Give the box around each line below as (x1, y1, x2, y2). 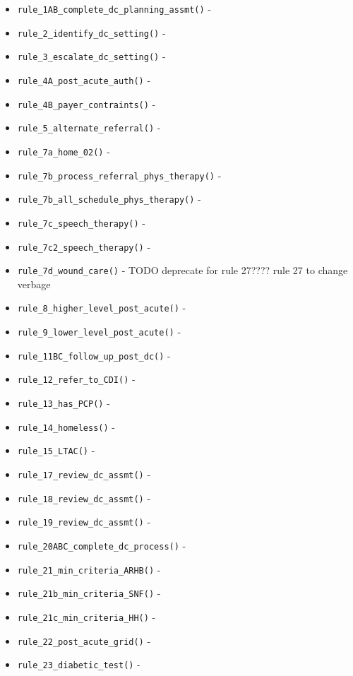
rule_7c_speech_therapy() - (17, 215, 145, 230)
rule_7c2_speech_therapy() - (17, 239, 151, 254)
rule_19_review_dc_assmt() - (17, 514, 151, 529)
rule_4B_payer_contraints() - (17, 96, 156, 111)
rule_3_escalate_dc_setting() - (17, 49, 166, 64)
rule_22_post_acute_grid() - (17, 633, 151, 648)
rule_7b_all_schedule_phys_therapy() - (17, 191, 201, 206)
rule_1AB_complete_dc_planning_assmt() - (17, 1, 211, 16)
